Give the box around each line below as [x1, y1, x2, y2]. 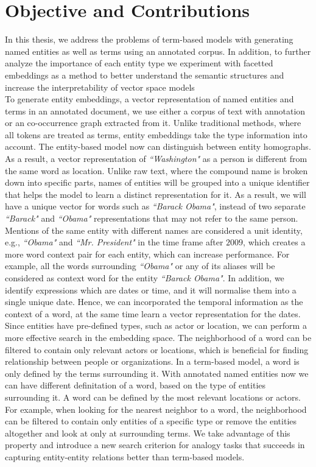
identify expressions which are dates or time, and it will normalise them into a [5, 283, 297, 296]
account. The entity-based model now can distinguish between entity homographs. [5, 140, 311, 153]
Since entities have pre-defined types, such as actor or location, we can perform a [5, 319, 307, 332]
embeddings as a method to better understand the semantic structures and [5, 68, 284, 81]
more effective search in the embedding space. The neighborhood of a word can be [5, 331, 312, 343]
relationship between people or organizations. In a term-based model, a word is [5, 355, 300, 368]
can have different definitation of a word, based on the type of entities [5, 379, 266, 392]
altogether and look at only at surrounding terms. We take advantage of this [5, 426, 290, 439]
